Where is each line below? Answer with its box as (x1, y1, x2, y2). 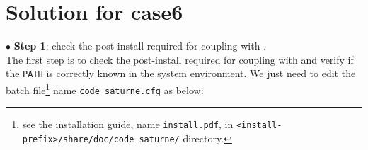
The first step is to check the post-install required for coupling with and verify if (6, 52, 354, 67)
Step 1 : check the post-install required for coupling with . (13, 38, 267, 53)
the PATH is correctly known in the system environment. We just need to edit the (6, 66, 356, 81)
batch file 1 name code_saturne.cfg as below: (6, 80, 204, 97)
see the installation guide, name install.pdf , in (22, 117, 234, 132)
